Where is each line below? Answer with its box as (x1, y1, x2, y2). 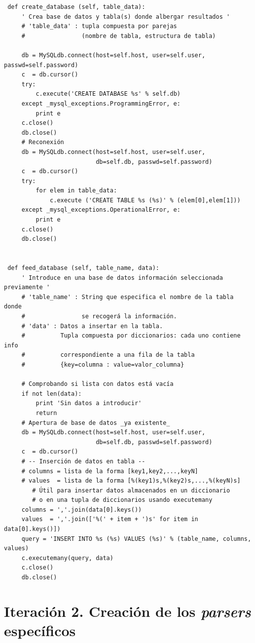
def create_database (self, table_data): (7, 3, 146, 10)
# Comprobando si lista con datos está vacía (21, 380, 174, 388)
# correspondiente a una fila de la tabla (21, 351, 195, 359)
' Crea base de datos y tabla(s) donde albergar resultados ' (21, 13, 230, 20)
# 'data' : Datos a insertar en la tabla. (21, 322, 163, 330)
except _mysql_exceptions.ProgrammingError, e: (21, 100, 181, 107)
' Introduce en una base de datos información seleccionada (21, 274, 223, 281)
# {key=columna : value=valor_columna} (21, 361, 184, 368)
